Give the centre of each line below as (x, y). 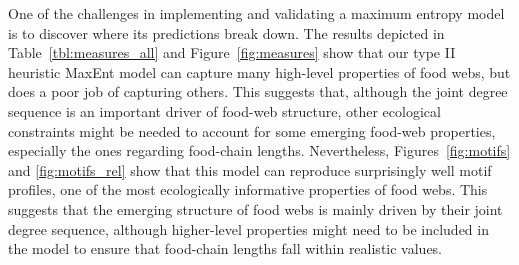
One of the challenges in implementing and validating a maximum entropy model (256, 13)
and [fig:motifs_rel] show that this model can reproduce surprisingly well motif (250, 169)
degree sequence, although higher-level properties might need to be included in (248, 228)
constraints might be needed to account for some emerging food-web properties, (252, 130)
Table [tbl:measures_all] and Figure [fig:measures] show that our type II (232, 52)
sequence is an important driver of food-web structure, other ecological (224, 110)
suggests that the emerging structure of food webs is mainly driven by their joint (255, 208)
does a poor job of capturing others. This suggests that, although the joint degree (258, 91)
